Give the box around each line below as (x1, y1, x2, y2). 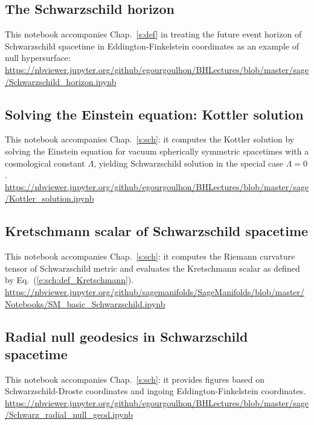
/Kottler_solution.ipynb (5, 192, 94, 205)
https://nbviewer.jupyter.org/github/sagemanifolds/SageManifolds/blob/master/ (5, 285, 305, 298)
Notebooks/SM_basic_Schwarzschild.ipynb (5, 297, 165, 310)
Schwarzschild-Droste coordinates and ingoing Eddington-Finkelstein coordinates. (5, 385, 306, 397)
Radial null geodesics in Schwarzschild (5, 327, 248, 345)
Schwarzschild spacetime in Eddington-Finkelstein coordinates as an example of (5, 39, 299, 52)
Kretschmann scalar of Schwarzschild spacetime (5, 222, 309, 240)
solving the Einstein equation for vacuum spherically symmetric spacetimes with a (5, 144, 309, 157)
